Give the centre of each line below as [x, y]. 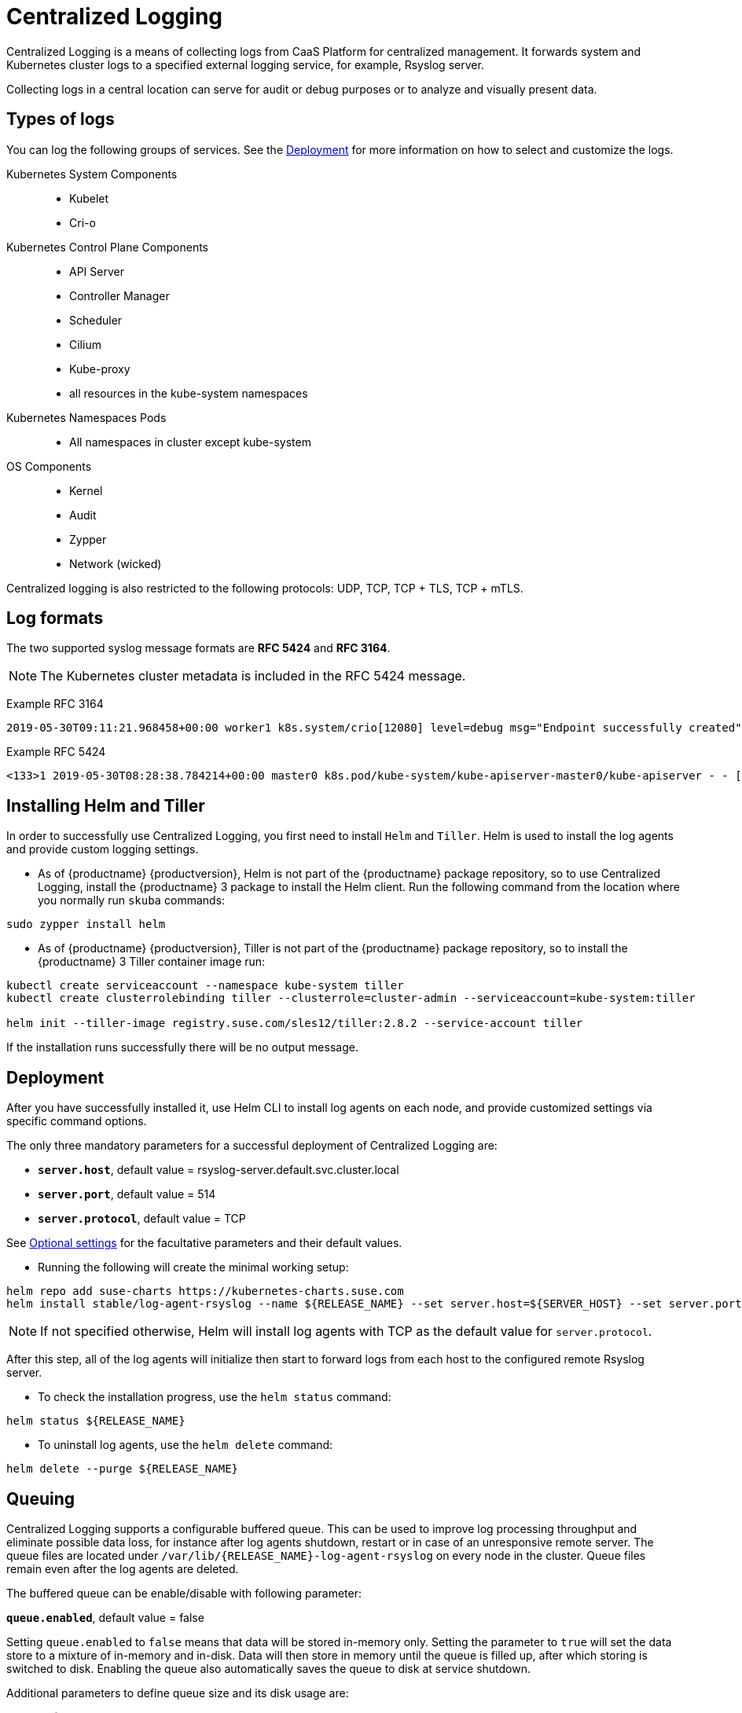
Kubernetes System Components [92, 174]
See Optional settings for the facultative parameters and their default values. [204, 1243]
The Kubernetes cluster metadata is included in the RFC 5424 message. [253, 676]
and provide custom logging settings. [103, 849]
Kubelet [89, 198]
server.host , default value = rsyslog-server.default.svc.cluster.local [219, 1170]
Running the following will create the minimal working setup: [193, 1267]
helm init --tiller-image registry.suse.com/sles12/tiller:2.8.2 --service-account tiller [295, 1023]
